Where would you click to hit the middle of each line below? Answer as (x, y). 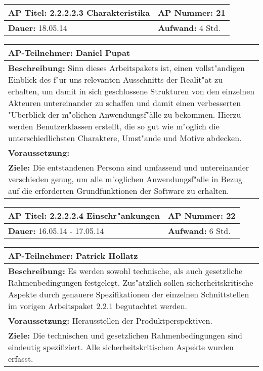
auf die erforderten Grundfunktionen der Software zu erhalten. (119, 191)
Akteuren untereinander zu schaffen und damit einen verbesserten (125, 103)
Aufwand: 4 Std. (189, 28)
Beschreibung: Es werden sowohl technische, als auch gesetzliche (125, 271)
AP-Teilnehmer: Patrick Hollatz (73, 256)
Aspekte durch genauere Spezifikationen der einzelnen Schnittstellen (129, 294)
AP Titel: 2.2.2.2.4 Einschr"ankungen (84, 215)
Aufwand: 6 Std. (199, 231)
